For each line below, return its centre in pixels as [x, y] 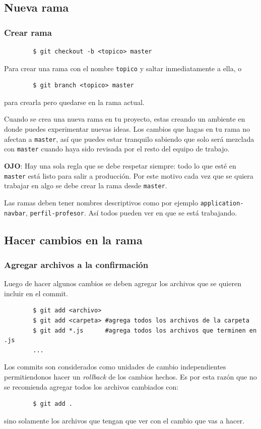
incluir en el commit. [36, 293]
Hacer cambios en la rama [73, 239]
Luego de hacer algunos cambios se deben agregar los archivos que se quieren [123, 283]
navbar [15, 213]
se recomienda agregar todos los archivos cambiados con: [91, 386]
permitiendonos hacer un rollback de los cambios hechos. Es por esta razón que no [130, 376]
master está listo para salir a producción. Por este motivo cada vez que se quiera [129, 175]
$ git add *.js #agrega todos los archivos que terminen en [145, 330]
